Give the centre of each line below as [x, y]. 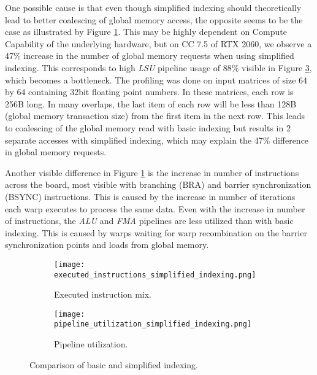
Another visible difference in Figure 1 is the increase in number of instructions [152, 172]
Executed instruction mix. [103, 294]
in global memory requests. [56, 152]
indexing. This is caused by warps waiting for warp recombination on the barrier [156, 232]
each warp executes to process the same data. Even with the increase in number [155, 208]
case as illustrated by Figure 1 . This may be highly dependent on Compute [146, 32]
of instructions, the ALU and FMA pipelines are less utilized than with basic [149, 221]
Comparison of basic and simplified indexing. [114, 364]
